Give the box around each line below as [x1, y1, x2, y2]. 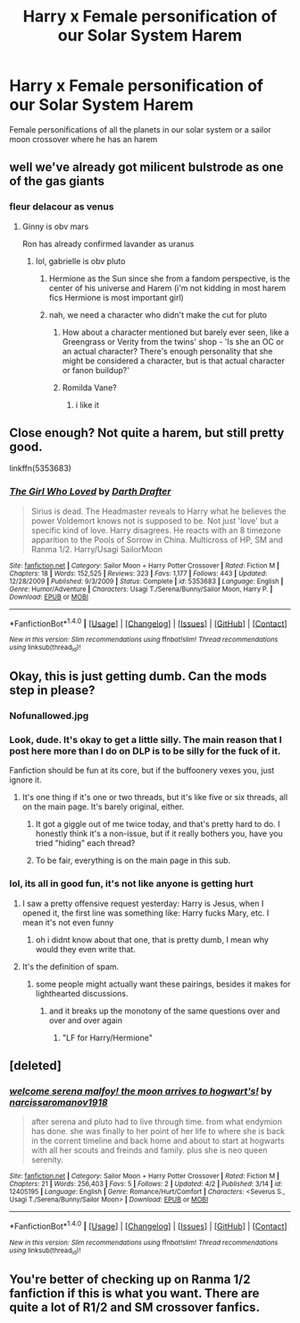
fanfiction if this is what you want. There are [9, 1285, 260, 1301]
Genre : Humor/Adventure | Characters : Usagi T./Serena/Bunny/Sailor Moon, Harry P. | [9, 585, 273, 593]
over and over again [48, 1014, 123, 1026]
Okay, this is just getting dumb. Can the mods [9, 669, 268, 684]
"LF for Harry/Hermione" [62, 1032, 154, 1043]
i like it [75, 399, 100, 410]
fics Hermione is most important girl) [48, 292, 185, 303]
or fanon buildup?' [62, 364, 129, 375]
